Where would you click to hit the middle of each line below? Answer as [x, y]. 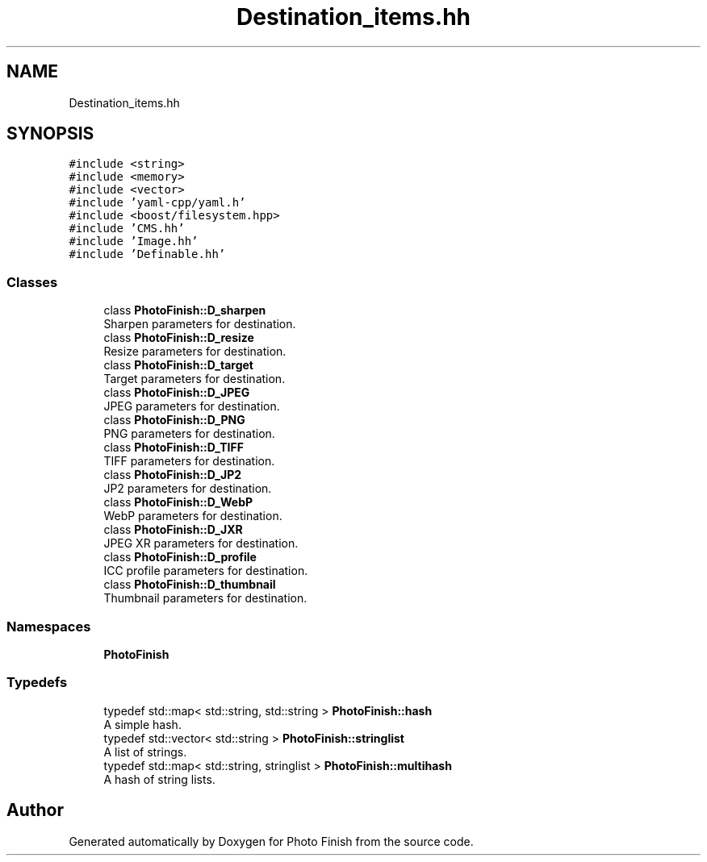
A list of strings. [145, 752]
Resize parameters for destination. [195, 352]
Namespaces [49, 626]
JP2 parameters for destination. [188, 489]
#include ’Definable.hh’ [147, 254]
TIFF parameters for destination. [189, 461]
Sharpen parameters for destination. [200, 324]
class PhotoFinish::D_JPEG [177, 393]
